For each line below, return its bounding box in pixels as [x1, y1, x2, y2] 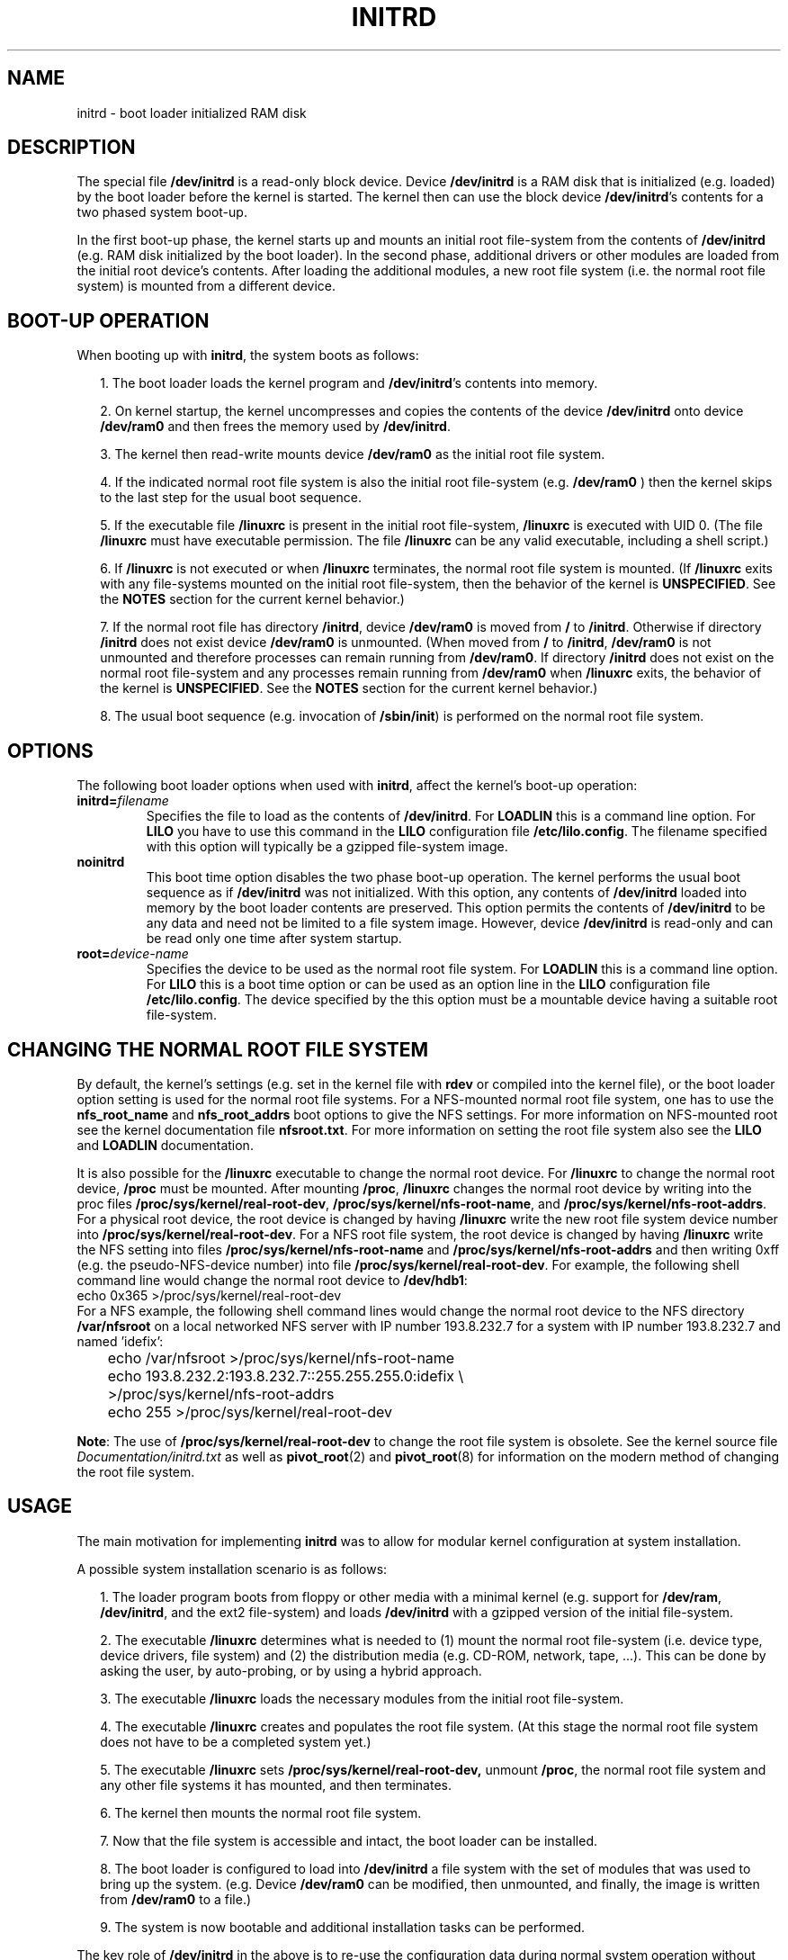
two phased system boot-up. [76, 204, 247, 220]
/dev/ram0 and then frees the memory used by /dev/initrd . [100, 418, 451, 435]
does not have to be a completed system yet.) [100, 1733, 372, 1749]
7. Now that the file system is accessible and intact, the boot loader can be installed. [100, 1832, 598, 1848]
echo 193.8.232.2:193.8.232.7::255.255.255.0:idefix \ [107, 1366, 464, 1385]
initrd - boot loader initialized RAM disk [76, 104, 307, 121]
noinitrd [76, 854, 125, 870]
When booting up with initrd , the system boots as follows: [76, 347, 419, 364]
